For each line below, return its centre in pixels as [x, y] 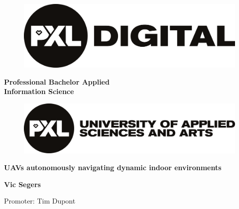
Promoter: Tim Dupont [40, 201]
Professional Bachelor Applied [57, 81]
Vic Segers [22, 184]
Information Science [39, 91]
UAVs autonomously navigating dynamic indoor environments [113, 167]
